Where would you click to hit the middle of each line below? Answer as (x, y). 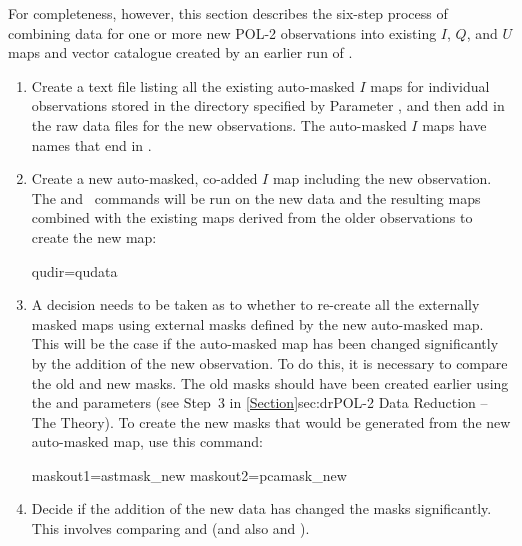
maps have (454, 124)
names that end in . (91, 144)
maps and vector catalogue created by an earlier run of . (180, 52)
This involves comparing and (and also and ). (170, 528)
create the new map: (94, 236)
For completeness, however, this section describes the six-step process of (228, 13)
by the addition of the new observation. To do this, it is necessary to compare (269, 362)
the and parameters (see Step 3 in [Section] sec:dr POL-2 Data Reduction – (259, 402)
